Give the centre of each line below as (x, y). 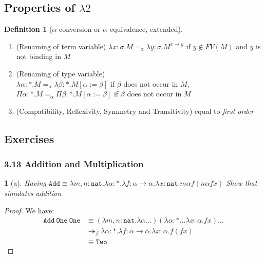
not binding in (39, 56)
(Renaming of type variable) (61, 73)
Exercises (29, 138)
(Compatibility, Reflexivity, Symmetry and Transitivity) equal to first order (135, 111)
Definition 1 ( (28, 29)
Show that (242, 183)
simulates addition (33, 193)
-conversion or (79, 29)
